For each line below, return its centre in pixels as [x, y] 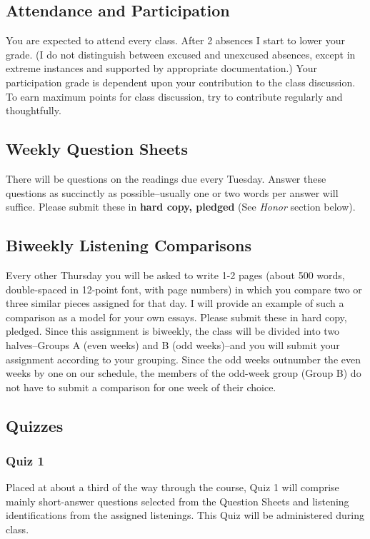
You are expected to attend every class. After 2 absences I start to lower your [175, 40]
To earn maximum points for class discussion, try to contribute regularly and [174, 96]
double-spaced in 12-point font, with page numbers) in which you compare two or [184, 289]
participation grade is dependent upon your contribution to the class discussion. [181, 82]
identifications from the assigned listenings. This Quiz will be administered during [185, 515]
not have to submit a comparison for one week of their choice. [141, 387]
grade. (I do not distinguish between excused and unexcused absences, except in [181, 54]
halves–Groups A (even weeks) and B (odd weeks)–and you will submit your [173, 344]
